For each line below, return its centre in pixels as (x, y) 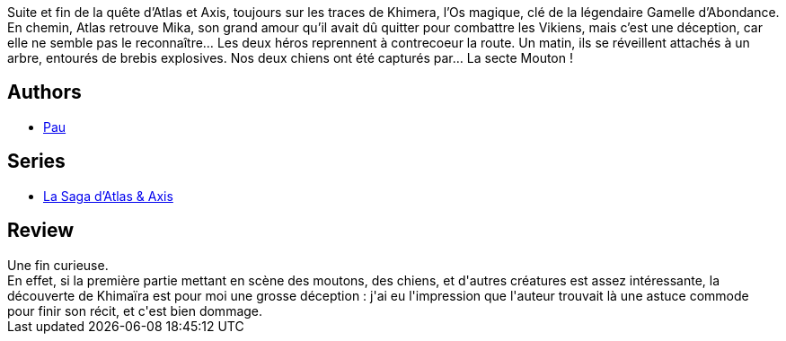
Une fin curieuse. (58, 265)
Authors (44, 92)
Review (41, 231)
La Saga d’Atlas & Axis (108, 196)
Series (36, 162)
